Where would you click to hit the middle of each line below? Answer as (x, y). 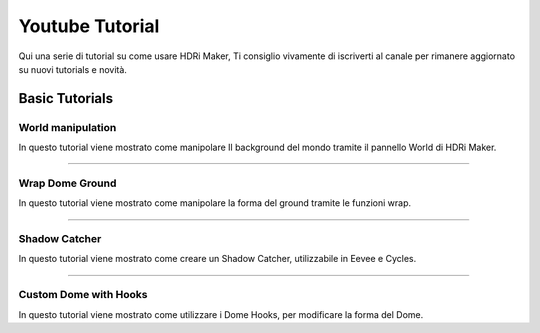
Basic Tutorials (66, 98)
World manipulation (67, 127)
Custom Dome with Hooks (83, 295)
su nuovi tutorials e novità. (72, 69)
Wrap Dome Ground (67, 183)
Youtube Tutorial (89, 26)
